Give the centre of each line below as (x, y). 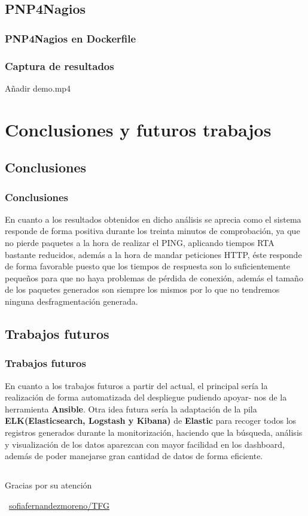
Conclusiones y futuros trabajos (138, 129)
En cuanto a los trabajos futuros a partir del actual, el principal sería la (136, 385)
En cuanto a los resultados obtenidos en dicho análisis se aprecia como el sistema (153, 219)
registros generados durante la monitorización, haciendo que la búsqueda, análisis (154, 432)
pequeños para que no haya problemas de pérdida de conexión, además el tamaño (154, 277)
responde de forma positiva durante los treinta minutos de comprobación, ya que (153, 231)
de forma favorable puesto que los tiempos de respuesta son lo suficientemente (147, 266)
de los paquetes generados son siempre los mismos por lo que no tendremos (142, 289)
